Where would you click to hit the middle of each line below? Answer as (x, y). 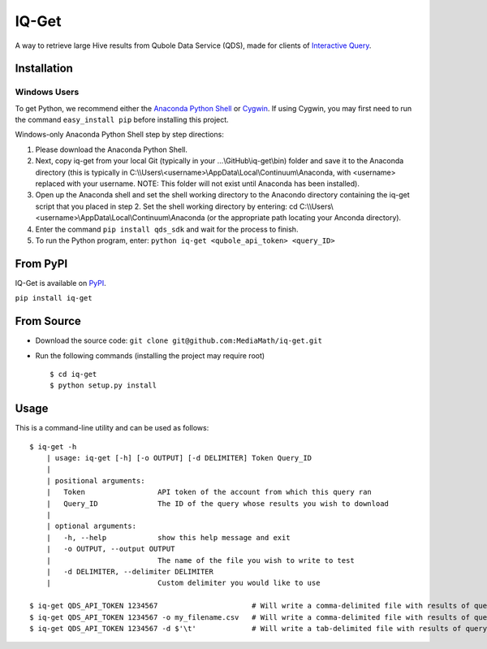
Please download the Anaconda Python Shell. (112, 149)
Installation (44, 69)
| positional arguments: (95, 480)
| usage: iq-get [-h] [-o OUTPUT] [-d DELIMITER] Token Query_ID (179, 458)
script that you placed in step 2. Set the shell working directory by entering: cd (166, 206)
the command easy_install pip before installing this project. (122, 120)
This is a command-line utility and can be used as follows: (112, 428)
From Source (48, 321)
